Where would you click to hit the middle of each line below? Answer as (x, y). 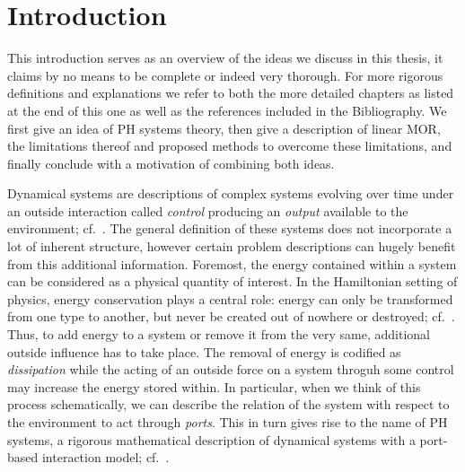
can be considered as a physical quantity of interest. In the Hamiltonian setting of (232, 281)
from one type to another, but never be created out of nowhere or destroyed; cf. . (231, 316)
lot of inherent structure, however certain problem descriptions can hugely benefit (232, 246)
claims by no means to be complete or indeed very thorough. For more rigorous (225, 75)
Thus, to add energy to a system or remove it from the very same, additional (219, 334)
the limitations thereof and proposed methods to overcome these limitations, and (230, 146)
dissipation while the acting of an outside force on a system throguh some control (231, 369)
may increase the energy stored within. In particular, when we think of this (214, 386)
